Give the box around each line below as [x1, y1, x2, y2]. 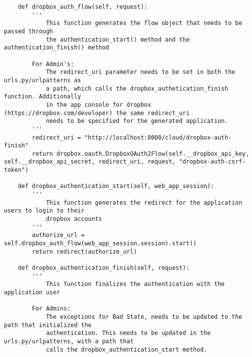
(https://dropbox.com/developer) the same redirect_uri [4, 109, 190, 117]
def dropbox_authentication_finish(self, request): [18, 264, 190, 271]
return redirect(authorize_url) [32, 248, 137, 255]
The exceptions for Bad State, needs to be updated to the [46, 313, 242, 320]
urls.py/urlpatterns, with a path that [4, 337, 134, 345]
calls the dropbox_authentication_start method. [46, 346, 207, 353]
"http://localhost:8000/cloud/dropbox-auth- [84, 134, 232, 141]
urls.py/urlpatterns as [4, 76, 81, 84]
